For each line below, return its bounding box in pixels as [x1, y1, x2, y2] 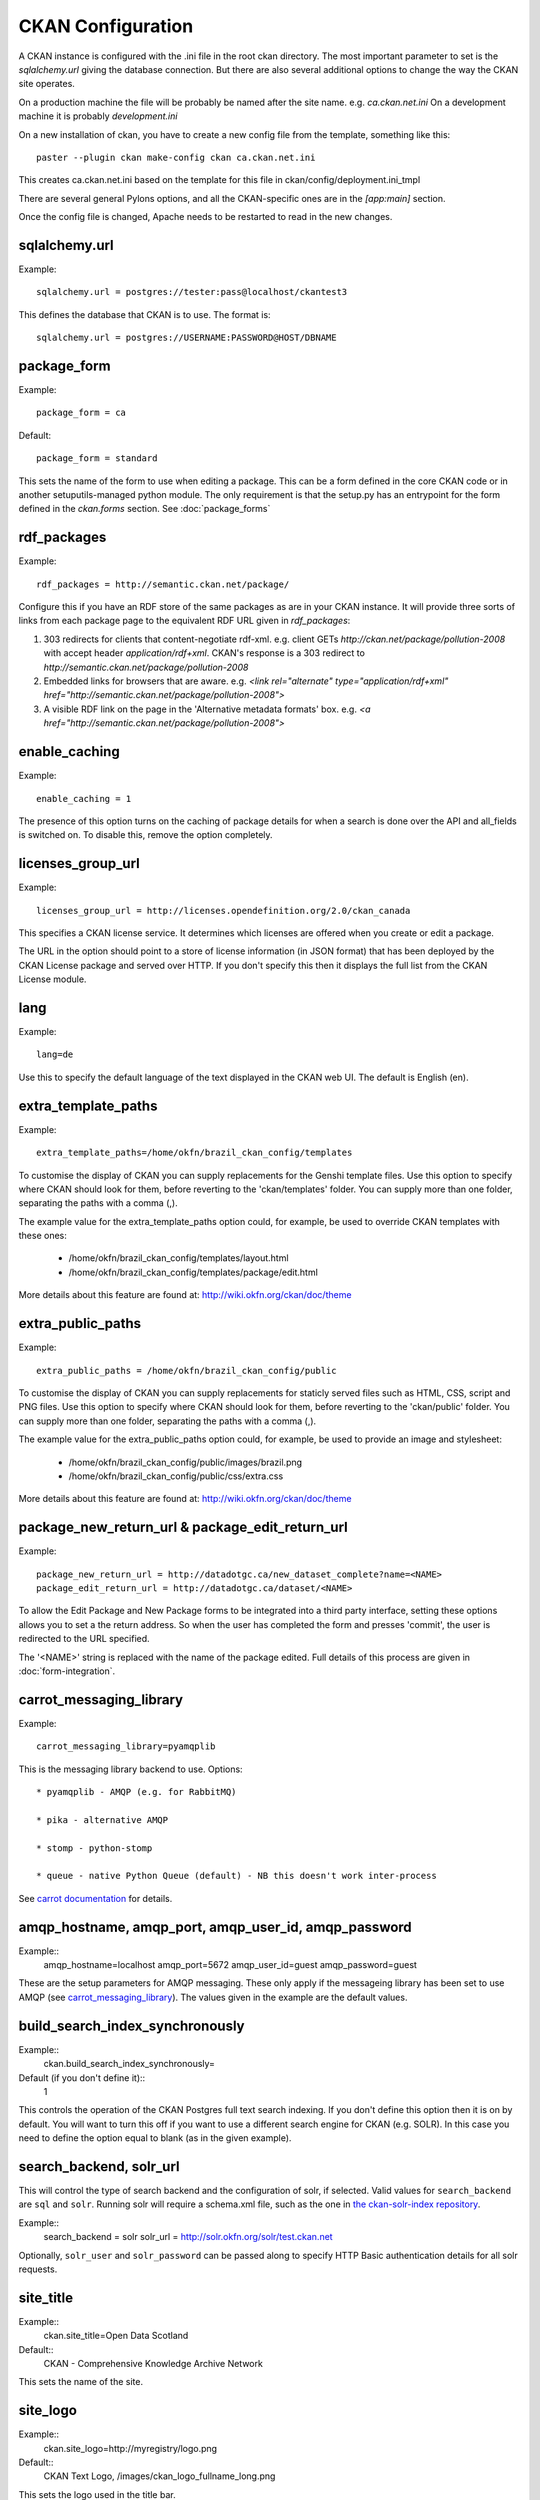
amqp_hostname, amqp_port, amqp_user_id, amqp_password [18, 1918, 412, 1935]
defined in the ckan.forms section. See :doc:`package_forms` [18, 503, 271, 515]
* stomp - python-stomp [36, 1842, 153, 1854]
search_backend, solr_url [18, 2158, 180, 2175]
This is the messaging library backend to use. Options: [18, 1763, 244, 1775]
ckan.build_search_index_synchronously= [43, 2058, 215, 2070]
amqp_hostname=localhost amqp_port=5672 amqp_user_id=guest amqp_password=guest [43, 1959, 417, 1971]
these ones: [18, 1230, 67, 1242]
